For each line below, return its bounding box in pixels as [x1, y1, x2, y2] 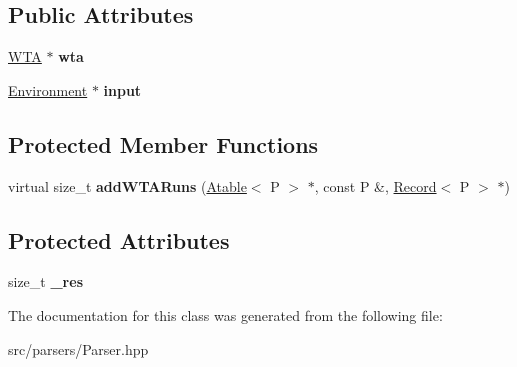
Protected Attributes [8, 224, 230, 255]
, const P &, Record [314, 175, 437, 196]
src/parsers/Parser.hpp [8, 338, 149, 359]
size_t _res [8, 271, 83, 292]
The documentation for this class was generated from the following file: [8, 304, 443, 325]
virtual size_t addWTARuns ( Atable [8, 175, 247, 196]
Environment [8, 79, 88, 100]
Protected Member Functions [8, 128, 319, 159]
